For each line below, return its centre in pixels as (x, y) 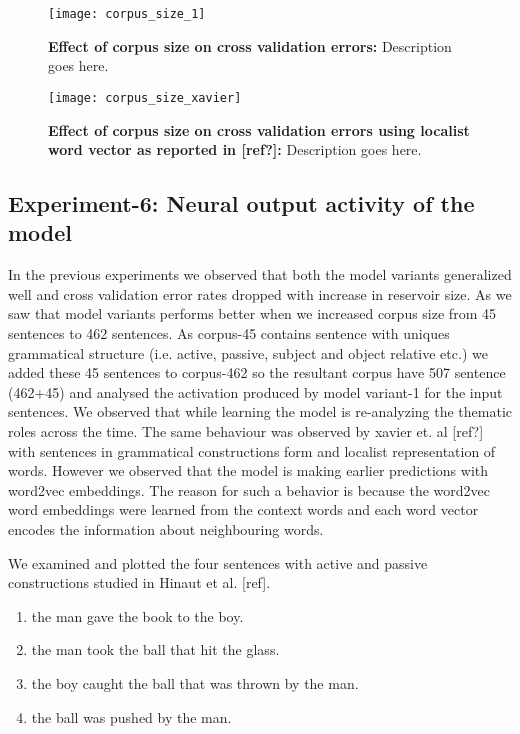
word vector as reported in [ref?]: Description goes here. (235, 149)
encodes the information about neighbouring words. (166, 529)
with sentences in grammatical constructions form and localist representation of (252, 450)
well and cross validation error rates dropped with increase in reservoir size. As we (260, 293)
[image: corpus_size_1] (127, 14)
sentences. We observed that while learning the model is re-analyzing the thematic (260, 411)
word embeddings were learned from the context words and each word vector (243, 509)
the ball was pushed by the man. (131, 716)
